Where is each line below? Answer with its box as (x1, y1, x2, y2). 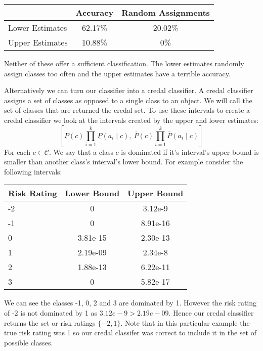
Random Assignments (121, 7, 210, 18)
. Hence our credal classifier (168, 307, 254, 318)
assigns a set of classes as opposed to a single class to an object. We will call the (4, 95, 252, 105)
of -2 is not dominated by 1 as (4, 307, 98, 318)
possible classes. (4, 337, 53, 347)
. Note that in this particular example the (120, 317, 250, 328)
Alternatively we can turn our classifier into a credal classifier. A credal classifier (4, 85, 253, 96)
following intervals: (4, 166, 62, 177)
